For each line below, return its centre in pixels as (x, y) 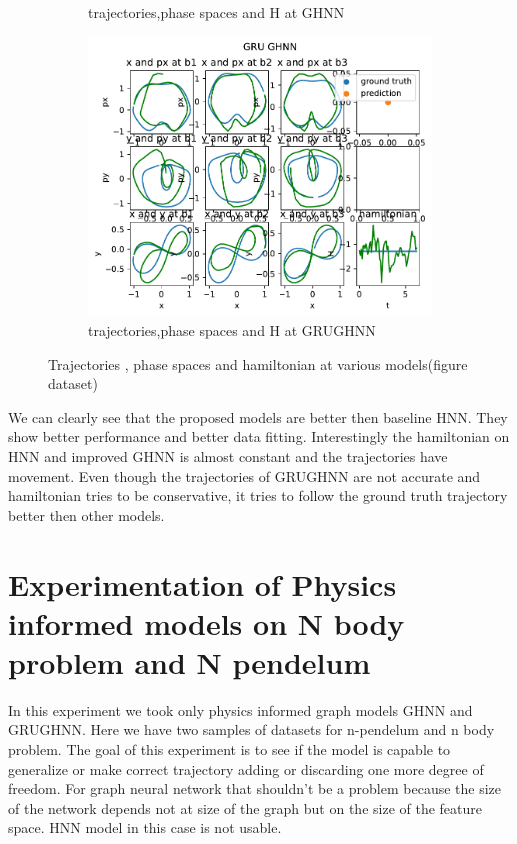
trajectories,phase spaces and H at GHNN (216, 12)
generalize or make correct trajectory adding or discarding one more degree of (246, 768)
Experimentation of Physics (202, 583)
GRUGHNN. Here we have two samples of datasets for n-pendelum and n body (251, 729)
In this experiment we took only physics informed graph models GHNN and (240, 709)
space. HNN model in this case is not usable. (145, 827)
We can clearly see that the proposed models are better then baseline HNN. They (258, 416)
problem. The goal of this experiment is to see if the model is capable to (229, 749)
